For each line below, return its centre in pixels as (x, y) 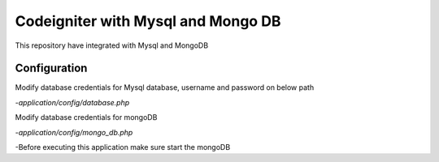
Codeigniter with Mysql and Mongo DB (148, 21)
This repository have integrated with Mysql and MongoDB (112, 45)
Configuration (51, 68)
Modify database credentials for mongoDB (86, 117)
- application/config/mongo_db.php (74, 132)
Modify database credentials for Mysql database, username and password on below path (165, 87)
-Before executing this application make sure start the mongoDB (123, 147)
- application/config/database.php (72, 102)
